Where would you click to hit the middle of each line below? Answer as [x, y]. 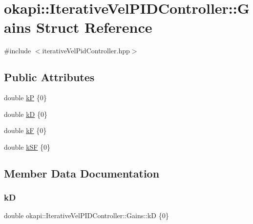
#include [18, 51]
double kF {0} [25, 130]
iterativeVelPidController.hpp [86, 51]
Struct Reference [94, 27]
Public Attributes [49, 77]
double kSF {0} [27, 146]
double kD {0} [26, 114]
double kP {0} [25, 98]
